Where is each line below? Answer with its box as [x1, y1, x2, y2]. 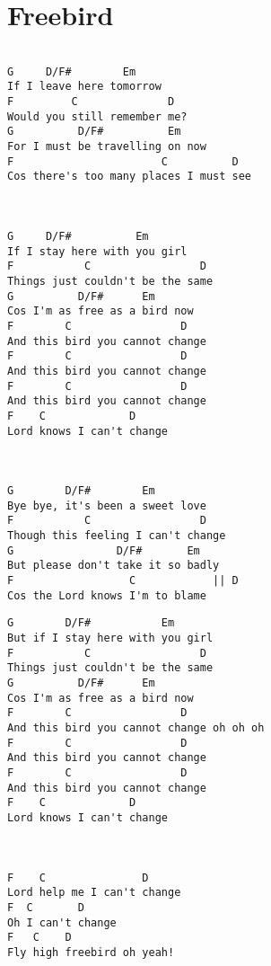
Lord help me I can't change [7, 886, 181, 900]
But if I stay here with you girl [7, 632, 214, 645]
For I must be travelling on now [7, 140, 206, 154]
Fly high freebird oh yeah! [7, 945, 175, 959]
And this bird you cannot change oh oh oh [7, 722, 265, 734]
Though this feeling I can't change [7, 529, 226, 543]
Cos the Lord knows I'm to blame [7, 589, 206, 602]
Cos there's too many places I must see [7, 170, 252, 183]
